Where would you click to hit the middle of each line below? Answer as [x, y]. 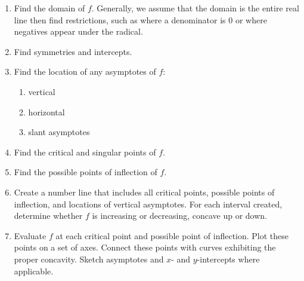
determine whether [48, 216]
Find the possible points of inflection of [86, 172]
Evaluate [30, 235]
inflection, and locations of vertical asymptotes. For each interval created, [148, 204]
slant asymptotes [59, 132]
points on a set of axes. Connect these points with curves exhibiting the [145, 247]
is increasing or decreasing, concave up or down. [180, 216]
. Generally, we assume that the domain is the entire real [195, 8]
